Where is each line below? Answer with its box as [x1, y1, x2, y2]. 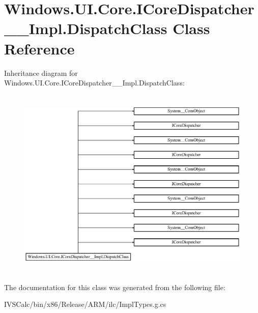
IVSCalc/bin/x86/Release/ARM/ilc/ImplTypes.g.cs [4, 299, 166, 309]
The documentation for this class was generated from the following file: [4, 281, 225, 292]
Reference [4, 38, 75, 59]
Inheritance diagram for [4, 67, 78, 78]
